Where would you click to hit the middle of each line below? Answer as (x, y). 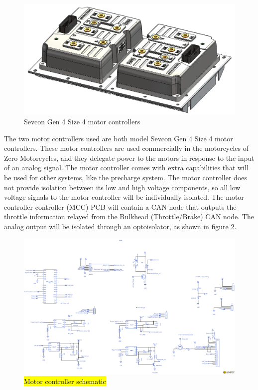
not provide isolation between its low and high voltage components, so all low (122, 187)
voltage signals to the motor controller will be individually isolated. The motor (124, 197)
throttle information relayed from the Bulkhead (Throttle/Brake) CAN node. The (129, 216)
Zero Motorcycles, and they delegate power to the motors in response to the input (129, 158)
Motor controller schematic (65, 381)
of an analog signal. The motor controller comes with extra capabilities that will (126, 168)
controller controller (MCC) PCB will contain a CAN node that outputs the (120, 206)
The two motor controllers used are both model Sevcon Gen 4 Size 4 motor (119, 138)
